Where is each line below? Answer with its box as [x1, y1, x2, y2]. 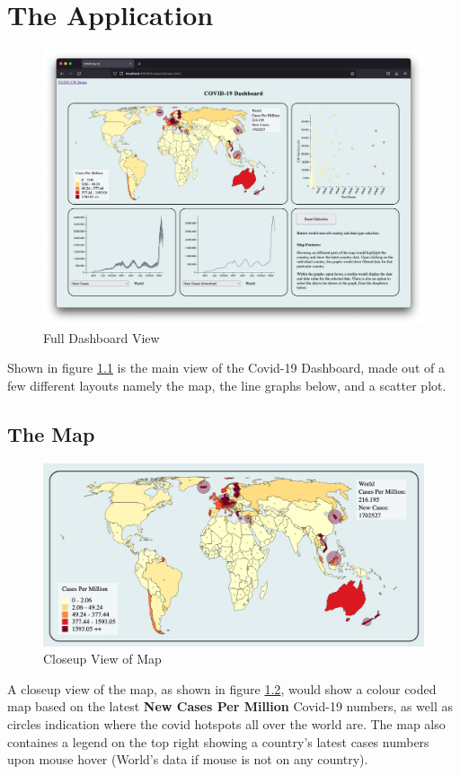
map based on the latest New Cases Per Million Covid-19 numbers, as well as [7, 697, 454, 716]
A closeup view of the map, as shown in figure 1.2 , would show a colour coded [7, 679, 437, 698]
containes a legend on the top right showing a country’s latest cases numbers [7, 732, 429, 751]
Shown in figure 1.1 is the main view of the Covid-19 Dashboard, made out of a [7, 358, 445, 377]
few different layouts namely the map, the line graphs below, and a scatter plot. [7, 375, 447, 394]
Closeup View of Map [43, 649, 162, 668]
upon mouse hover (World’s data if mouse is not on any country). [7, 750, 368, 769]
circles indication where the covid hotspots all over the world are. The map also [7, 715, 446, 734]
